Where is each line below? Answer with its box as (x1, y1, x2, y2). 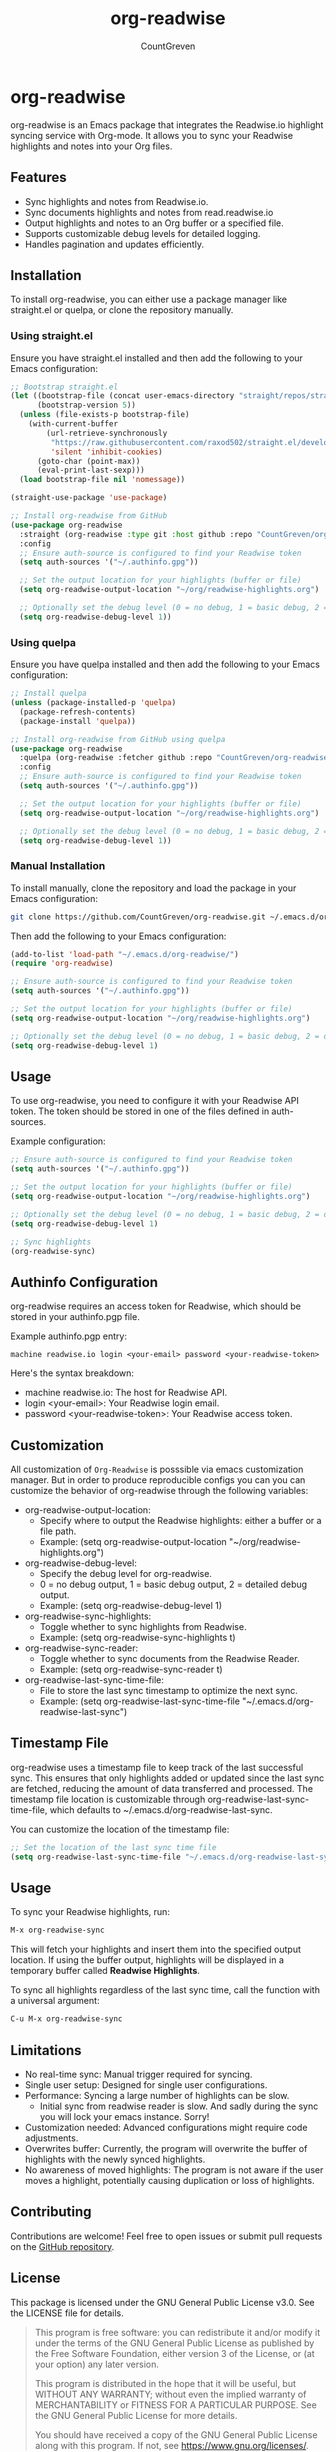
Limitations (10, 2042, 82, 2059)
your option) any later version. (34, 2358, 160, 2370)
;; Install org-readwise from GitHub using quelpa (10, 734, 226, 744)
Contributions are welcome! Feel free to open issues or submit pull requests (10, 2230, 323, 2242)
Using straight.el (10, 329, 93, 343)
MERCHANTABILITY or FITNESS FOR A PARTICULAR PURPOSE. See (34, 2398, 317, 2411)
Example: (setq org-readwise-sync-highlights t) (39, 1632, 237, 1644)
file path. (39, 1525, 77, 1537)
